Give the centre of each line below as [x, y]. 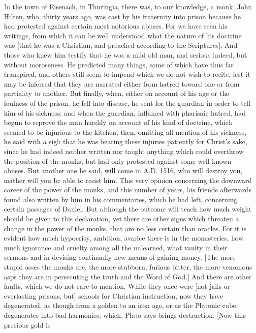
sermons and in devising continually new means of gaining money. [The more [120, 257]
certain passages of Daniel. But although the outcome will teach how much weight [128, 209]
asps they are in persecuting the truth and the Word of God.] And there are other [128, 276]
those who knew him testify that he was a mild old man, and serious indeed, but [126, 54]
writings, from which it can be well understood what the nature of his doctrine [123, 35]
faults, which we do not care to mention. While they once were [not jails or [117, 286]
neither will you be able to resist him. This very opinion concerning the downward [128, 180]
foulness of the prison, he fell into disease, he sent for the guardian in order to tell [127, 103]
